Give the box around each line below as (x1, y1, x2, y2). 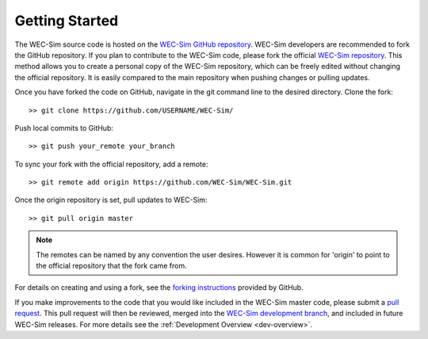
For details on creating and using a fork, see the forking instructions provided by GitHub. (14, 283, 304, 292)
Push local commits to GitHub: (14, 123, 114, 132)
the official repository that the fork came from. (36, 261, 187, 271)
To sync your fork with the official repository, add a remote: (14, 159, 209, 169)
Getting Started (14, 12, 119, 29)
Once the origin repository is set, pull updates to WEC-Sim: (14, 195, 208, 205)
